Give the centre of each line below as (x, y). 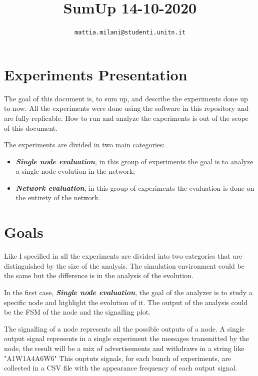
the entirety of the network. (58, 197)
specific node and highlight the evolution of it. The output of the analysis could (126, 302)
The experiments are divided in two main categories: (84, 145)
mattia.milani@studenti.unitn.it (130, 33)
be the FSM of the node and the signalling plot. (77, 312)
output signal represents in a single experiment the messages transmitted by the (126, 338)
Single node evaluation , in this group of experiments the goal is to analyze (134, 161)
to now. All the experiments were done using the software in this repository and (126, 108)
